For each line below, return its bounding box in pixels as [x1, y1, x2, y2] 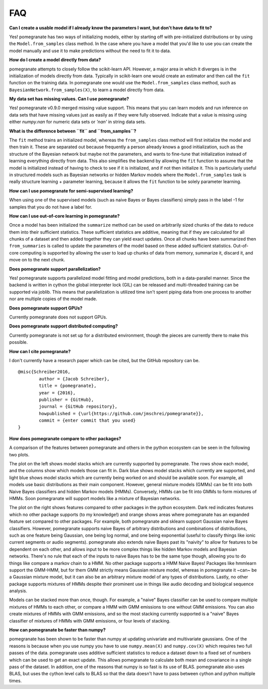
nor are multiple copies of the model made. [9, 296, 97, 302]
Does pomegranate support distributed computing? [9, 323, 118, 329]
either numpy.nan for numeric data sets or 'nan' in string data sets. [9, 119, 146, 125]
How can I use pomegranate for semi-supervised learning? [9, 188, 134, 193]
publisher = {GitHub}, [39, 397, 94, 402]
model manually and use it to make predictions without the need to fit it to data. [9, 48, 171, 54]
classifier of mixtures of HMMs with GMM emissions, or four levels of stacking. [9, 618, 171, 624]
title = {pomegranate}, [39, 383, 97, 389]
